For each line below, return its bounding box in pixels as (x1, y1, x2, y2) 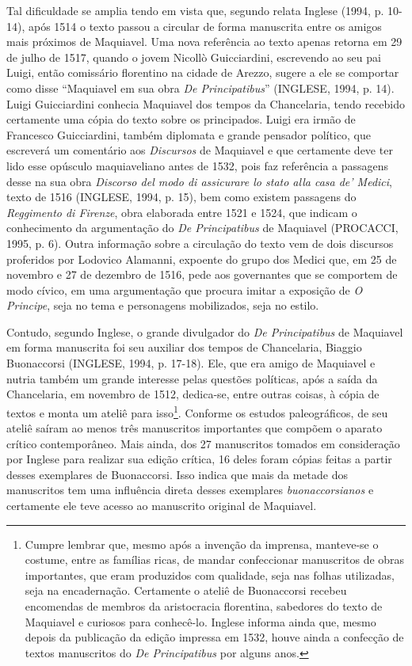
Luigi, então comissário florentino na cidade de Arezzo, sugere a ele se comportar (6, 64, 399, 81)
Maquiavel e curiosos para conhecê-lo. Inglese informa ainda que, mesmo (25, 613, 376, 630)
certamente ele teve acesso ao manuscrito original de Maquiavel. (6, 497, 317, 514)
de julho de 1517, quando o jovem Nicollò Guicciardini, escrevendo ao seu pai (6, 48, 381, 65)
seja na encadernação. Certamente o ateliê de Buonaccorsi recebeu (25, 582, 347, 599)
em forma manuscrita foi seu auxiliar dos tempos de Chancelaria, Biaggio (6, 339, 362, 356)
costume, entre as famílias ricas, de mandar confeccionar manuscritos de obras (25, 551, 405, 568)
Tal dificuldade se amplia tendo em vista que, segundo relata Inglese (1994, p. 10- (6, 2, 402, 18)
